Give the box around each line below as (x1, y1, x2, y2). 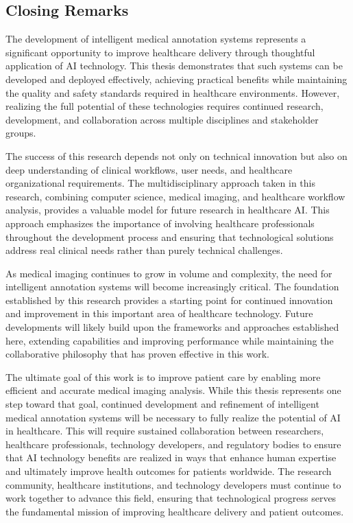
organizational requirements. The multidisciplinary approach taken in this (5, 176, 315, 190)
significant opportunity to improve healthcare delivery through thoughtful (5, 45, 315, 59)
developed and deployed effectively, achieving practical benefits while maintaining (5, 71, 348, 86)
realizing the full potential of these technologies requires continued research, (5, 99, 324, 113)
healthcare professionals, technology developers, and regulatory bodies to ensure (5, 437, 341, 451)
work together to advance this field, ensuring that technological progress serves (5, 491, 337, 505)
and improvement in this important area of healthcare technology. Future (5, 306, 313, 321)
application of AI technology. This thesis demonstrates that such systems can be (5, 58, 343, 73)
